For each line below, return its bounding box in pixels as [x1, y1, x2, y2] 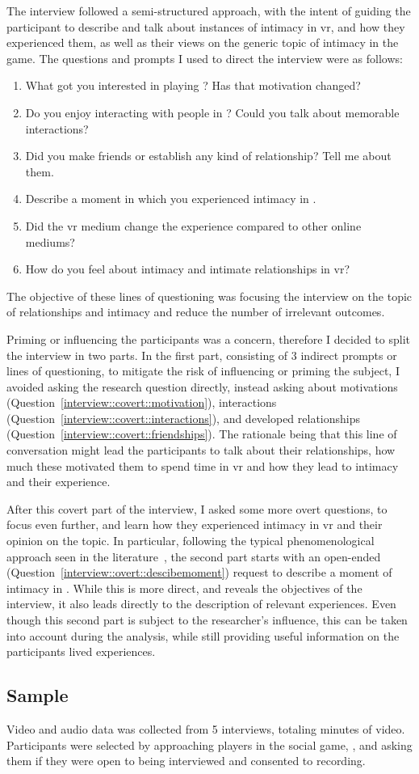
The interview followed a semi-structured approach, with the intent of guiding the [6, 2, 411, 19]
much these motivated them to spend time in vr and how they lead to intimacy [6, 457, 399, 474]
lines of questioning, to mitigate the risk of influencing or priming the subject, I [6, 362, 400, 379]
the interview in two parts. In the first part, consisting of [6, 346, 288, 363]
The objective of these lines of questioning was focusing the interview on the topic [6, 287, 413, 304]
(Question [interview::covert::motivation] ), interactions [6, 394, 277, 411]
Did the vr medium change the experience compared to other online [25, 217, 362, 234]
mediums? [25, 233, 75, 250]
